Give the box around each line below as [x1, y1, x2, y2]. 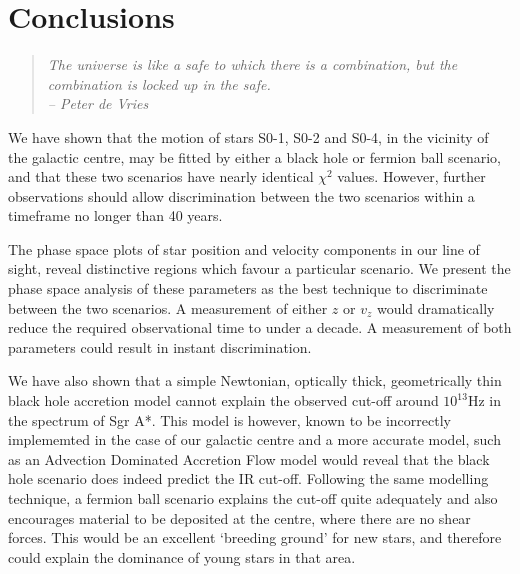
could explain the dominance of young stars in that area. [8, 546, 356, 567]
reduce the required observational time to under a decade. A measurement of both [8, 317, 512, 338]
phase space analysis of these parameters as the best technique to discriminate [8, 278, 488, 299]
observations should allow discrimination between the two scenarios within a [8, 185, 475, 206]
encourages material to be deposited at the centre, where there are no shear [8, 507, 471, 528]
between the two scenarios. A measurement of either [8, 297, 328, 318]
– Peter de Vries [47, 93, 149, 114]
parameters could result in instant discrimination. [8, 336, 312, 357]
